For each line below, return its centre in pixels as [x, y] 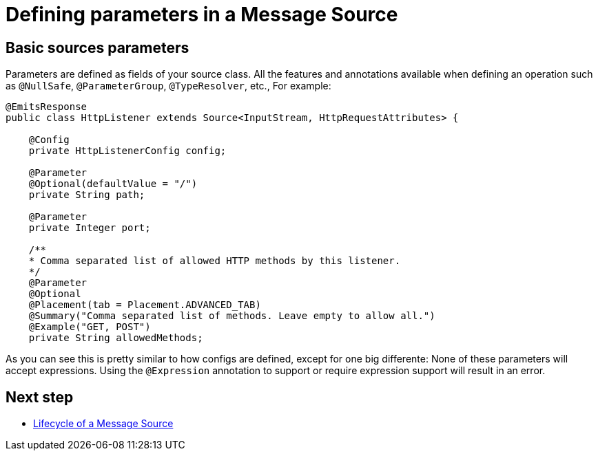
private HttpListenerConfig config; [127, 151]
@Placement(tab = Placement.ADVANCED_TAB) [145, 305]
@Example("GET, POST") [90, 327]
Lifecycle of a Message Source [103, 424]
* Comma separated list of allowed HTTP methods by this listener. [215, 261]
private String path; [87, 195]
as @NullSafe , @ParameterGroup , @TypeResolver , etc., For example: [168, 86]
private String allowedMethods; [116, 338]
